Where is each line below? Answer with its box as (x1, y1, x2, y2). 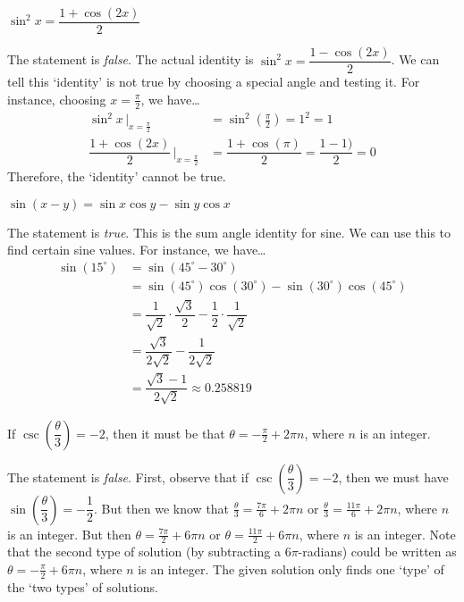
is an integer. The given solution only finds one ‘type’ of (138, 559, 444, 578)
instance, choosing (7, 89, 106, 108)
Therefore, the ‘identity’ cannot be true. (7, 166, 226, 185)
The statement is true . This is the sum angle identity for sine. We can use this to (7, 222, 451, 241)
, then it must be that (105, 423, 225, 442)
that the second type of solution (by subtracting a (7, 542, 281, 561)
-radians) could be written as (298, 542, 457, 561)
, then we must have (338, 467, 449, 486)
